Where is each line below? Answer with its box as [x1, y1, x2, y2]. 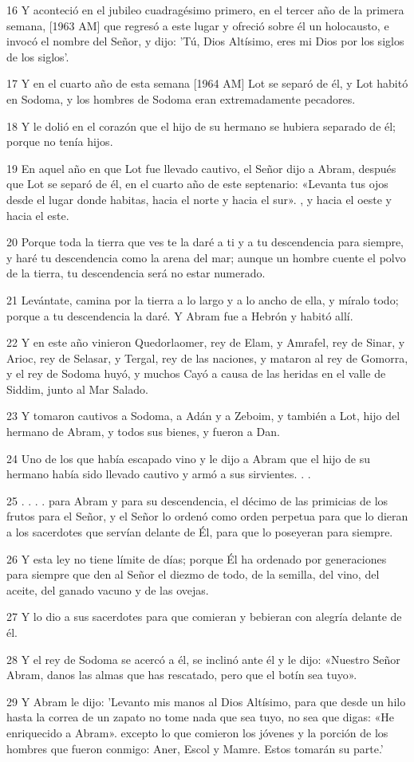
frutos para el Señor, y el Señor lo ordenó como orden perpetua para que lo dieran [6, 508, 408, 524]
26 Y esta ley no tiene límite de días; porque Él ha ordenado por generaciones [6, 550, 387, 567]
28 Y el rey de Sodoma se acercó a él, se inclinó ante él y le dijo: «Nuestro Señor [6, 650, 400, 667]
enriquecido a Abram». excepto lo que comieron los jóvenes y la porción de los [6, 724, 388, 740]
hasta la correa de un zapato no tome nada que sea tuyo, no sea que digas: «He [6, 709, 395, 725]
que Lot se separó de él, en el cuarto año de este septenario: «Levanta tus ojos [6, 175, 388, 192]
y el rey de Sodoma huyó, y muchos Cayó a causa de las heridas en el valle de [6, 365, 386, 382]
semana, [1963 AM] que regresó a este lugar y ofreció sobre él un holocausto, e [6, 17, 389, 33]
